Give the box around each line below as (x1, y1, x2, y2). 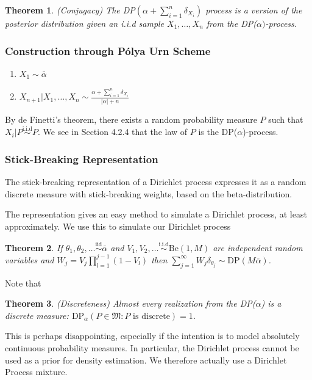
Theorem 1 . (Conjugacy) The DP (5, 4, 135, 16)
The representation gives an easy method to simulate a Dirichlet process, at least (5, 208, 307, 221)
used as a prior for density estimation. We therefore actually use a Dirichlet (5, 353, 287, 366)
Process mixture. (5, 365, 68, 378)
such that (268, 112, 303, 125)
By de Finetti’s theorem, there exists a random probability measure (5, 112, 257, 125)
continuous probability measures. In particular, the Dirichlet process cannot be (5, 342, 299, 354)
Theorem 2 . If (5, 241, 63, 254)
